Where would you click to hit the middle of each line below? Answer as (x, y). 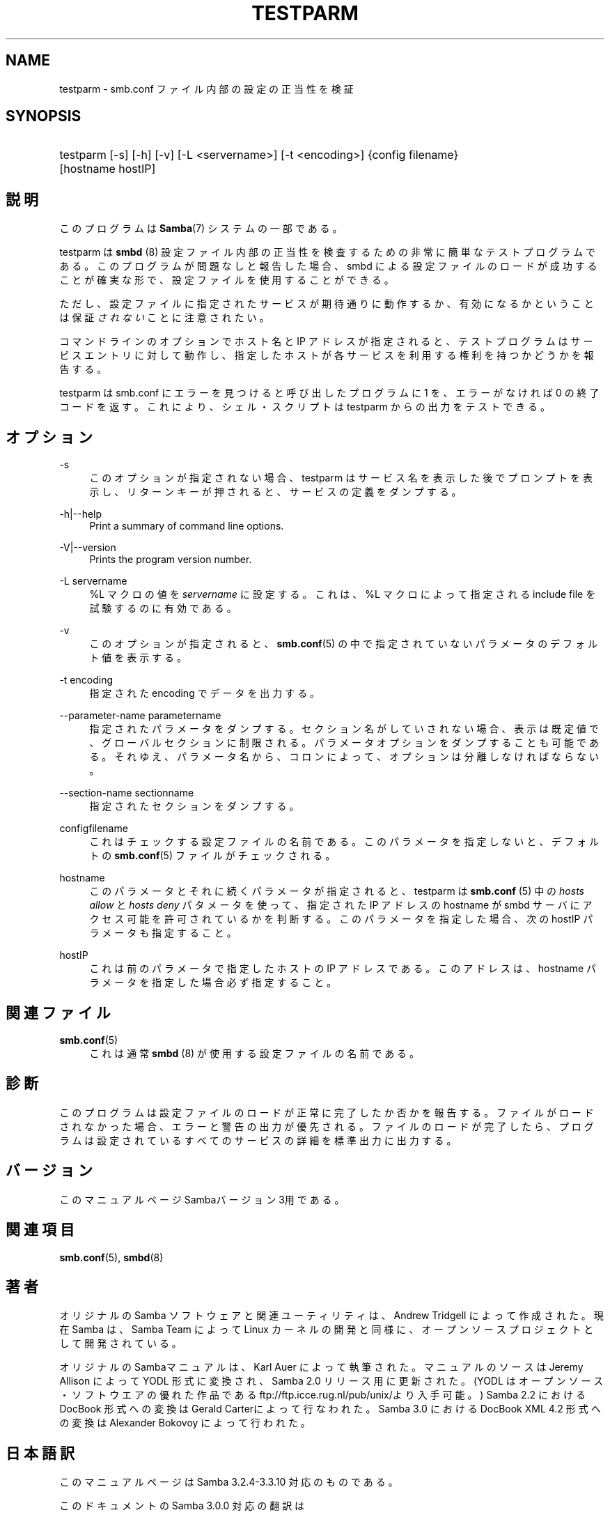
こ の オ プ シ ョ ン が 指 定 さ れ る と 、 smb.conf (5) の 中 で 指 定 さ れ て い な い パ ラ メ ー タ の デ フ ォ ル (343, 644)
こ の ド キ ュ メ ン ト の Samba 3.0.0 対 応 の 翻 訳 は (182, 1506)
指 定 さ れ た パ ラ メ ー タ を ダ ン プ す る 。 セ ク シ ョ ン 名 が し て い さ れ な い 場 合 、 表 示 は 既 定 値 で (344, 729)
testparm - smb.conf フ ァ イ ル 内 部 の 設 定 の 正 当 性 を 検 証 (206, 88)
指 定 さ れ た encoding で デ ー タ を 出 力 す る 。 (205, 693)
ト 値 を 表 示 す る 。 (138, 658)
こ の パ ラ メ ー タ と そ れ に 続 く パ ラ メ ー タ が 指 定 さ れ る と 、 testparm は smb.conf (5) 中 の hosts (337, 891)
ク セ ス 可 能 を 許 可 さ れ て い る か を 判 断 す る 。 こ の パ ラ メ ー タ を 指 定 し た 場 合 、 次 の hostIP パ (341, 919)
